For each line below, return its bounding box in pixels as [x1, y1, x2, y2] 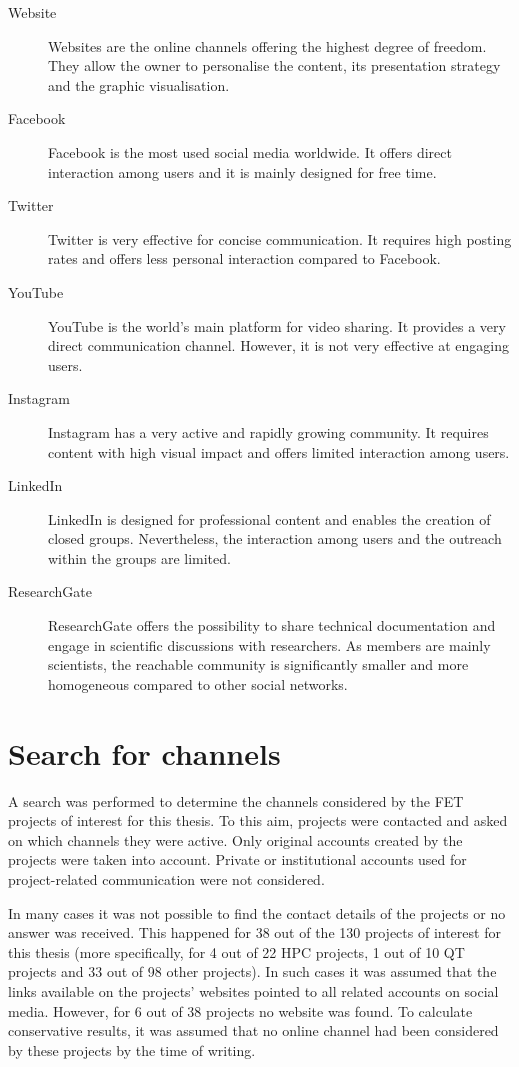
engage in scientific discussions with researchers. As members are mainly [48, 634, 491, 655]
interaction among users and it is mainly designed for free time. [48, 161, 437, 182]
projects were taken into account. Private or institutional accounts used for [8, 849, 467, 870]
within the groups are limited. [48, 547, 231, 568]
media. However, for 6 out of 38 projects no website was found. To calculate [8, 1000, 473, 1021]
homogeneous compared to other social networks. [48, 673, 348, 694]
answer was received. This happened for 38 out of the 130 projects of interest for [8, 922, 501, 943]
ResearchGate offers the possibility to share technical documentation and [48, 615, 496, 636]
